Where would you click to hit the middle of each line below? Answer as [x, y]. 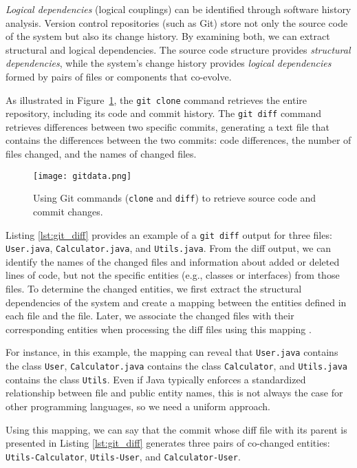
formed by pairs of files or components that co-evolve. [119, 76]
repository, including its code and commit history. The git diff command [163, 113]
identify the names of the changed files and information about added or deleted [173, 261]
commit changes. [68, 211]
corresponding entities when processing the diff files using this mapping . [159, 329]
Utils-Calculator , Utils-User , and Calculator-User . [123, 456]
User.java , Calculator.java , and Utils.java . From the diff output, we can [169, 248]
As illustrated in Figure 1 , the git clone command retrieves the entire [156, 99]
